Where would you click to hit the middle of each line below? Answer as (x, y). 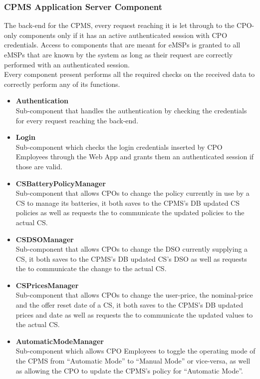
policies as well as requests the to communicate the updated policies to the (130, 212)
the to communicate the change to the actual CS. (91, 268)
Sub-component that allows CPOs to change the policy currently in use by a (132, 193)
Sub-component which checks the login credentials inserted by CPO (119, 147)
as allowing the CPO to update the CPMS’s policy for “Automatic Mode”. (130, 370)
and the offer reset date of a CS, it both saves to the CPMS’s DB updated (129, 305)
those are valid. (39, 166)
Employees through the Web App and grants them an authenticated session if (135, 157)
